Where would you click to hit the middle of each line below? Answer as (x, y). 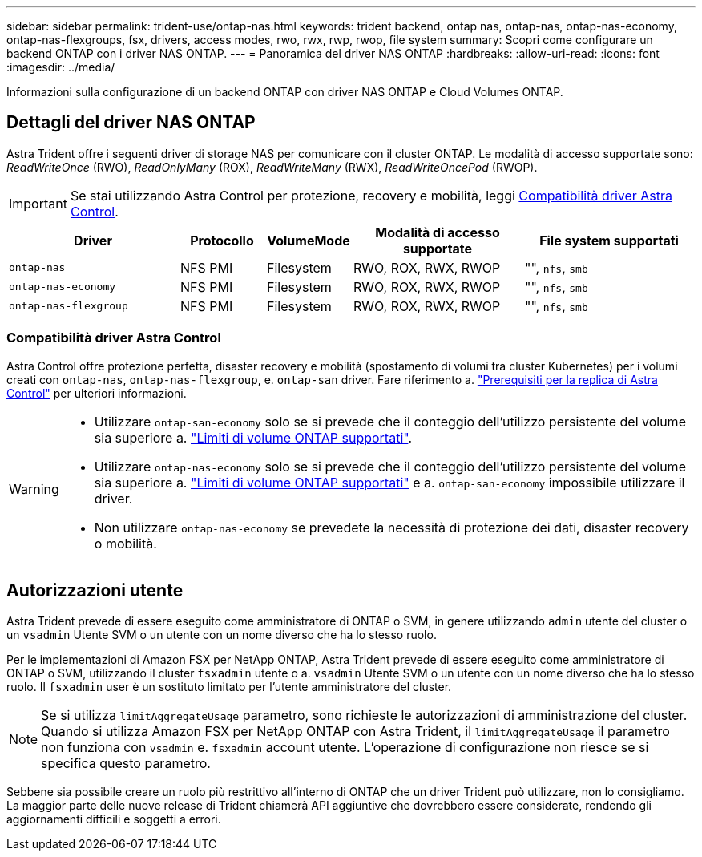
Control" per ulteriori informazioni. (97, 393)
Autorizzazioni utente (95, 591)
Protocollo (222, 240)
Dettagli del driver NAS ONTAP (131, 123)
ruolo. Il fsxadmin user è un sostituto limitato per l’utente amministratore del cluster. (229, 687)
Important (38, 203)
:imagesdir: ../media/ (61, 67)
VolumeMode (309, 240)
